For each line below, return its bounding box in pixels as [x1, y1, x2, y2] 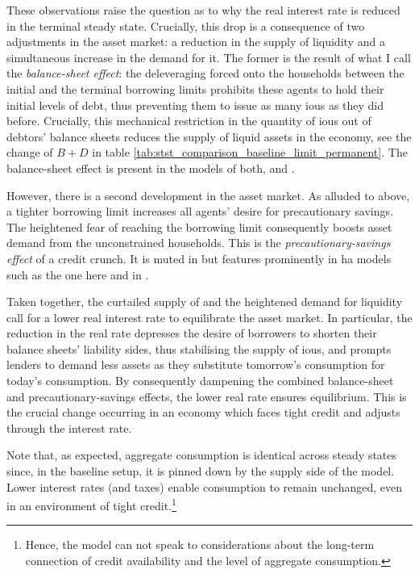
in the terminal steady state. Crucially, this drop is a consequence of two [6, 17, 365, 34]
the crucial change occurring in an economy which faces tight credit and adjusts [6, 404, 400, 421]
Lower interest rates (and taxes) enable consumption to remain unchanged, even [6, 478, 403, 495]
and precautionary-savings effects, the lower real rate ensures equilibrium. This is [6, 388, 407, 404]
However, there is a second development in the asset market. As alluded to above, [6, 186, 410, 203]
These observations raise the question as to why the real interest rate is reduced [6, 2, 400, 18]
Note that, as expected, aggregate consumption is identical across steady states [6, 446, 397, 463]
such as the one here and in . [6, 266, 149, 283]
